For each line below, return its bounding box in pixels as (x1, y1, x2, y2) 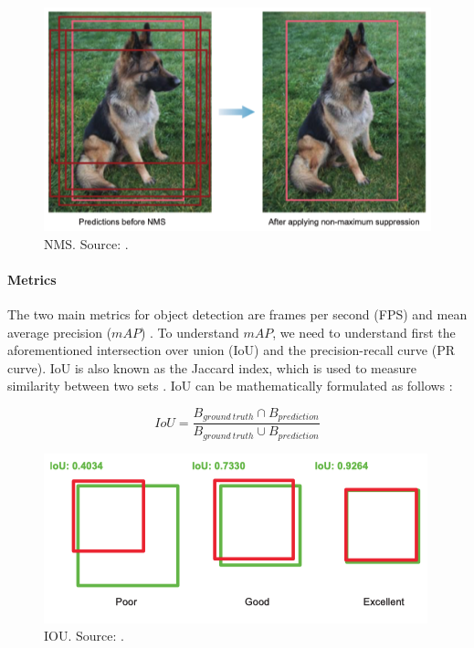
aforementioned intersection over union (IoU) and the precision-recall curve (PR (7, 340, 455, 360)
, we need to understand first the (272, 322, 456, 341)
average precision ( (7, 322, 112, 341)
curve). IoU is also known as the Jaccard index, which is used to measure (7, 358, 416, 377)
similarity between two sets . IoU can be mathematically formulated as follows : (7, 376, 453, 395)
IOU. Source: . (44, 626, 124, 645)
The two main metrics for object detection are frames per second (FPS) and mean (7, 304, 468, 323)
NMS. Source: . (44, 234, 129, 253)
